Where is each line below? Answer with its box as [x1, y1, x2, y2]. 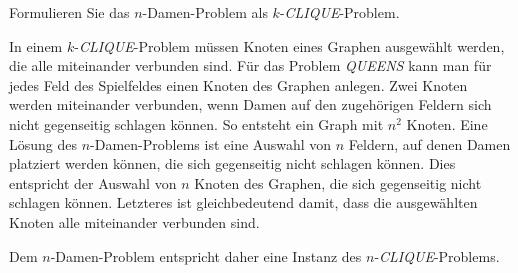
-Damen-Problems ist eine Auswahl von [90, 133, 332, 154]
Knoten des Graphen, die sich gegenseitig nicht [194, 172, 482, 193]
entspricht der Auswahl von [9, 172, 177, 193]
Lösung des [9, 133, 78, 154]
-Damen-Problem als [142, 2, 268, 22]
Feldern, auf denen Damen [348, 133, 511, 154]
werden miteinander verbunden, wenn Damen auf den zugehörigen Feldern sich [9, 94, 492, 115]
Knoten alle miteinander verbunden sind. [9, 211, 260, 232]
